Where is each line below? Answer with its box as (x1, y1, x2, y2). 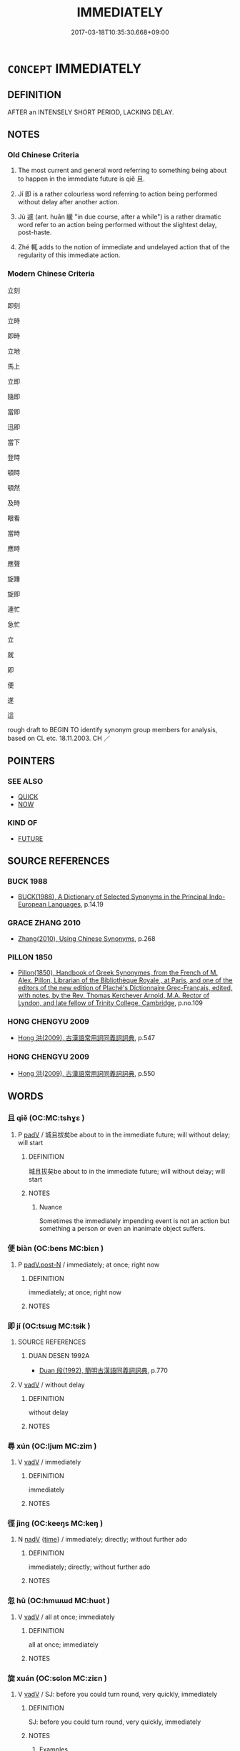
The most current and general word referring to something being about (17, 166, 227, 175)
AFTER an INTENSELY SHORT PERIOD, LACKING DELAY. (7, 108, 174, 116)
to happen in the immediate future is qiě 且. (17, 174, 145, 183)
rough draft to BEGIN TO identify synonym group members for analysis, (7, 725, 218, 734)
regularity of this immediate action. (17, 251, 121, 259)
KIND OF (7, 818, 38, 828)
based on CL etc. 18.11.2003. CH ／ (7, 734, 111, 742)
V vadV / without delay (17, 1380, 85, 1389)
